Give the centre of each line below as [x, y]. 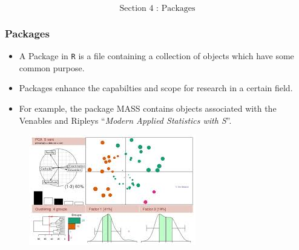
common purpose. [52, 67]
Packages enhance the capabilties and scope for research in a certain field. [156, 88]
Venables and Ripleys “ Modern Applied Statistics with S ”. [125, 120]
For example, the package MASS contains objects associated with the [148, 108]
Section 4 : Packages [157, 8]
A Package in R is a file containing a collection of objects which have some [156, 56]
